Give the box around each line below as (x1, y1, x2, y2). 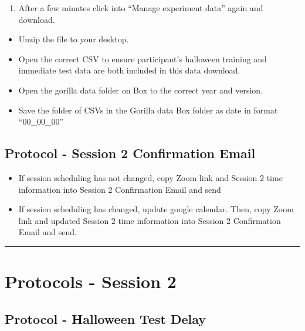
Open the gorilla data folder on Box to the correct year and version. (18, 83, 263, 96)
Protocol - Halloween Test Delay (5, 309, 206, 327)
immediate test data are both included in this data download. (18, 64, 240, 76)
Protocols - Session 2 (5, 269, 177, 293)
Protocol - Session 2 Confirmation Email (5, 144, 256, 162)
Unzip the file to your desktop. (18, 33, 129, 45)
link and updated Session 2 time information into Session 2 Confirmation (18, 214, 281, 226)
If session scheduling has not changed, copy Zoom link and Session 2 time (18, 171, 283, 183)
